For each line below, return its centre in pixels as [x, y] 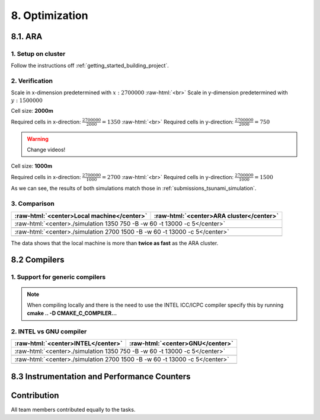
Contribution [35, 395]
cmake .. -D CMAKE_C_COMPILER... [72, 313]
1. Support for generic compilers [58, 277]
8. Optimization [49, 15]
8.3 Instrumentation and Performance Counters [101, 376]
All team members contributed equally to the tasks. [73, 409]
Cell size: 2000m [32, 111]
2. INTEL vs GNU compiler [49, 332]
